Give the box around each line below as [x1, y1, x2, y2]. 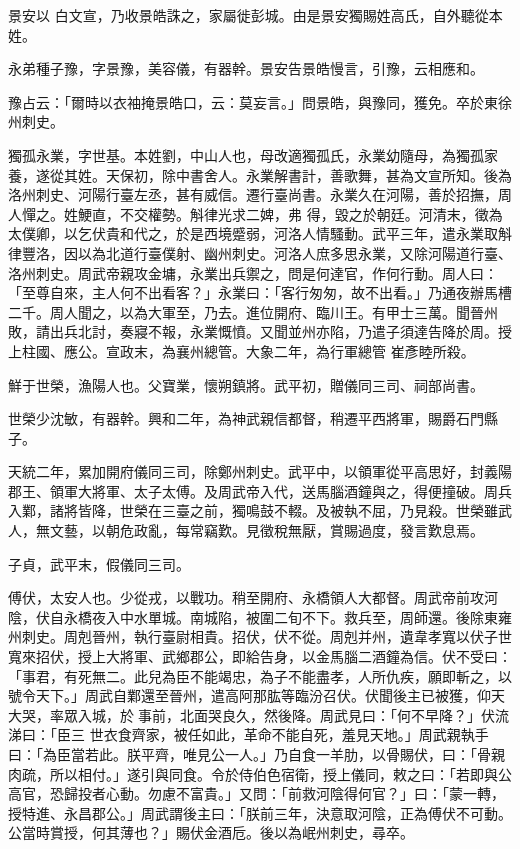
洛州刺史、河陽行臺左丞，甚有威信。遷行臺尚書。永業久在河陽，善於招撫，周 [8, 184, 512, 205]
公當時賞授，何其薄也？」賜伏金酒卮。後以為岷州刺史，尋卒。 [8, 822, 414, 843]
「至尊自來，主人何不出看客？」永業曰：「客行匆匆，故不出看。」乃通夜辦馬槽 [8, 282, 512, 303]
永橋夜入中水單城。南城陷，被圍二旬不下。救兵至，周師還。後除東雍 [63, 606, 512, 627]
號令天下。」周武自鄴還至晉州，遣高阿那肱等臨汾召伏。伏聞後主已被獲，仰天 [8, 685, 505, 706]
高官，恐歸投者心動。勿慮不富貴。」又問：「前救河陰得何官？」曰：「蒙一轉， [8, 783, 505, 804]
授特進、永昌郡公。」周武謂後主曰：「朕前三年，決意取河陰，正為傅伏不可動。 [8, 802, 512, 823]
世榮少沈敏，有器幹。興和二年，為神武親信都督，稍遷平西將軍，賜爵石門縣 [8, 408, 498, 429]
